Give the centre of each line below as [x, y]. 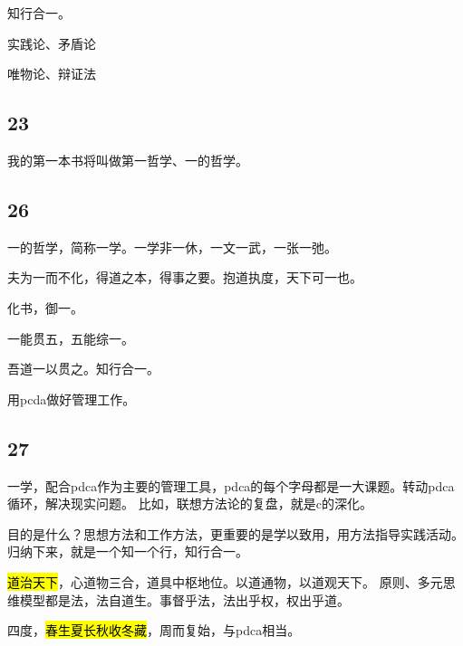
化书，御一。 [45, 307]
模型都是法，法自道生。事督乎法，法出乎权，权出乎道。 [184, 599]
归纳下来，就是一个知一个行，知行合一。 [128, 551]
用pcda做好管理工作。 [72, 399]
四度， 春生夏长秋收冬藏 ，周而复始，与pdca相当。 [154, 630]
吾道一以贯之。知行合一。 [83, 369]
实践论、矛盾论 [52, 43]
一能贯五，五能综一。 [71, 338]
